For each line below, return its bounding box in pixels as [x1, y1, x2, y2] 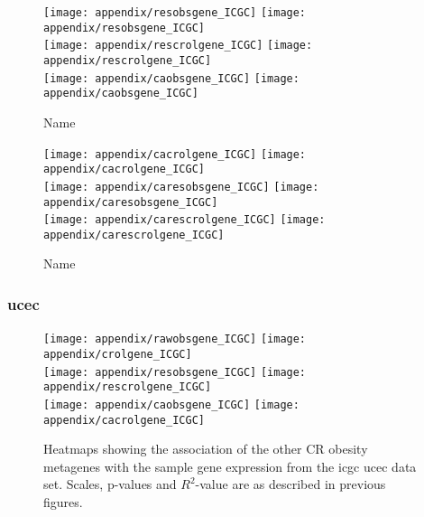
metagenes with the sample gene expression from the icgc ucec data [43, 456, 417, 475]
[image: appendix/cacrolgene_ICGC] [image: [43, 147, 307, 161]
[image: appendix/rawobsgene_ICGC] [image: [43, 333, 307, 346]
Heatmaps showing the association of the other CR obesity [43, 439, 368, 458]
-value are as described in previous [195, 475, 386, 493]
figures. [43, 493, 83, 511]
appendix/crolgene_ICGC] [43, 347, 192, 361]
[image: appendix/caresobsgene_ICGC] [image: [43, 180, 319, 193]
